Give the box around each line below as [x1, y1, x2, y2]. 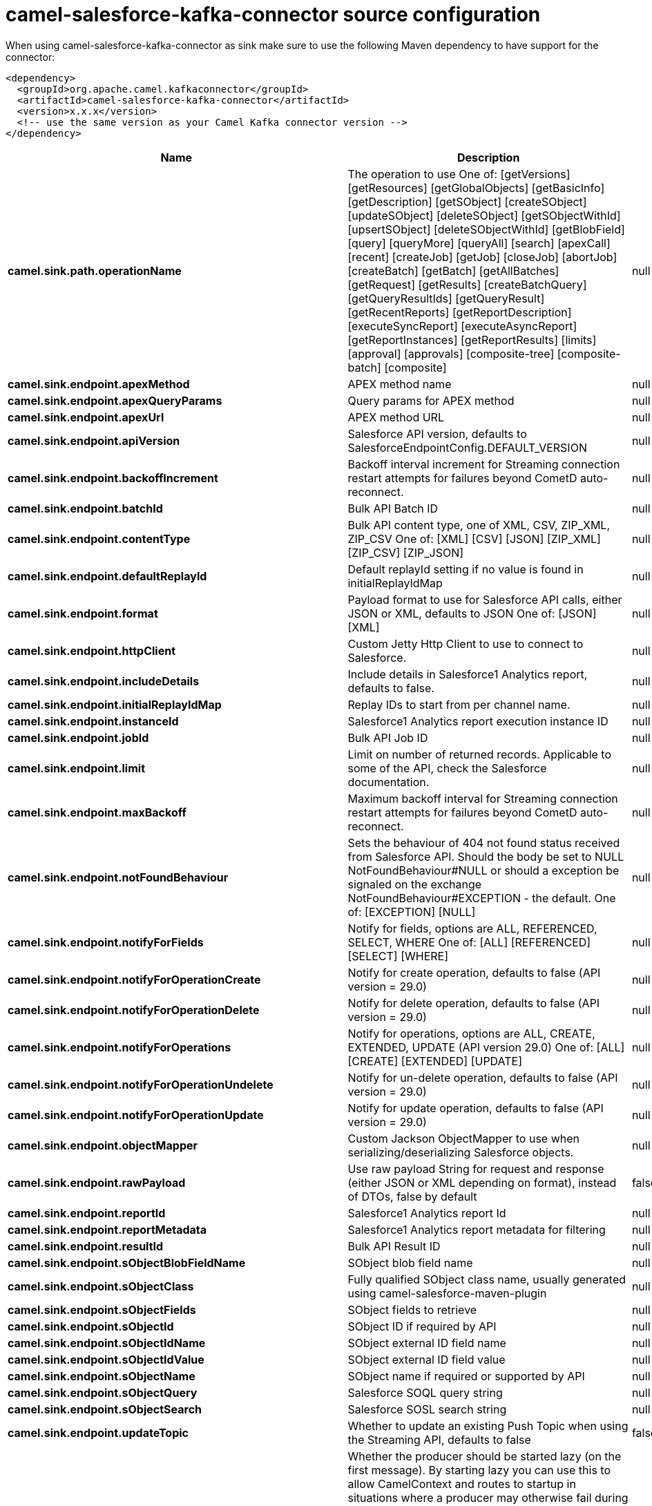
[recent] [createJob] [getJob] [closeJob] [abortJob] [347, 249, 617, 264]
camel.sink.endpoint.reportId [8, 1205, 166, 1220]
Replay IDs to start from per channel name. [347, 697, 570, 712]
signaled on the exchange [347, 877, 482, 891]
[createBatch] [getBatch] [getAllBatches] [347, 263, 559, 278]
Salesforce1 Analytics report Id [347, 1205, 506, 1220]
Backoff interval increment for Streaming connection [347, 457, 620, 471]
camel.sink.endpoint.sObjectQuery [8, 1385, 198, 1400]
